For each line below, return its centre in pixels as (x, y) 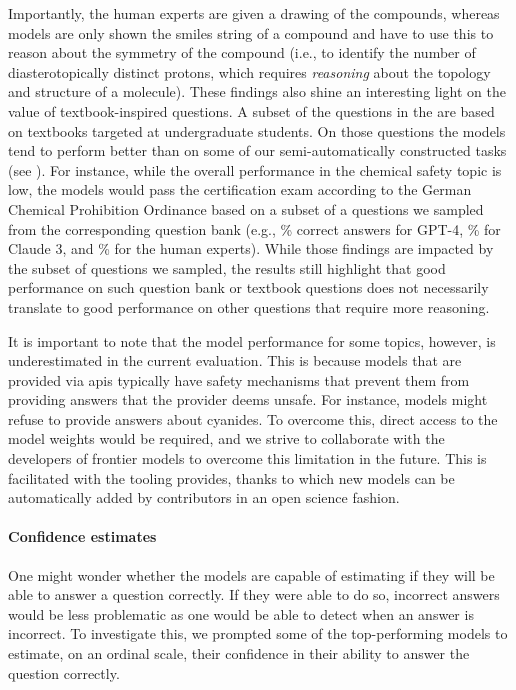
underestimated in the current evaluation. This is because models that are (235, 360)
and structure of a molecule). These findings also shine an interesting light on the (257, 91)
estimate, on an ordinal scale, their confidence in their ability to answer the (239, 653)
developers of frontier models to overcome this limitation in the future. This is (247, 458)
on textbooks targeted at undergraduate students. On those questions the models (257, 130)
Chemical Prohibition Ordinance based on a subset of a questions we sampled (246, 208)
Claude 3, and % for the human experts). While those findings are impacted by (251, 248)
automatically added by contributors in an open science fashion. (204, 497)
